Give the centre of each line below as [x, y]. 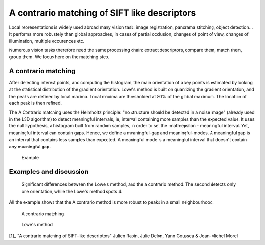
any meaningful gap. [30, 147]
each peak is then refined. [36, 103]
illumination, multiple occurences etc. [47, 41]
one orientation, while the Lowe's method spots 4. [72, 191]
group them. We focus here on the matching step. [59, 57]
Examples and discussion [49, 171]
